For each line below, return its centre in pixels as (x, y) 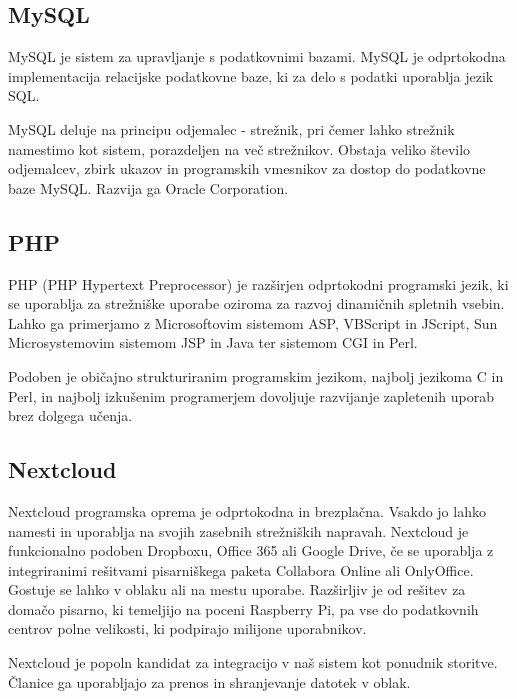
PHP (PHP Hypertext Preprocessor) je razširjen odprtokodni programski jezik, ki (258, 283)
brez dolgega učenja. (70, 415)
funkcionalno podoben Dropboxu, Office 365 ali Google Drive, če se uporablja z (251, 550)
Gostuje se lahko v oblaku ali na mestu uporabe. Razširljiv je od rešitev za (237, 589)
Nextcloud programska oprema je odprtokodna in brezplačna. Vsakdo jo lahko (247, 510)
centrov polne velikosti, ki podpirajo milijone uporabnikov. (187, 628)
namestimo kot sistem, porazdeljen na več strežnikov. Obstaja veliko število (239, 148)
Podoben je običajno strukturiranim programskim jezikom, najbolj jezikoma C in (256, 375)
